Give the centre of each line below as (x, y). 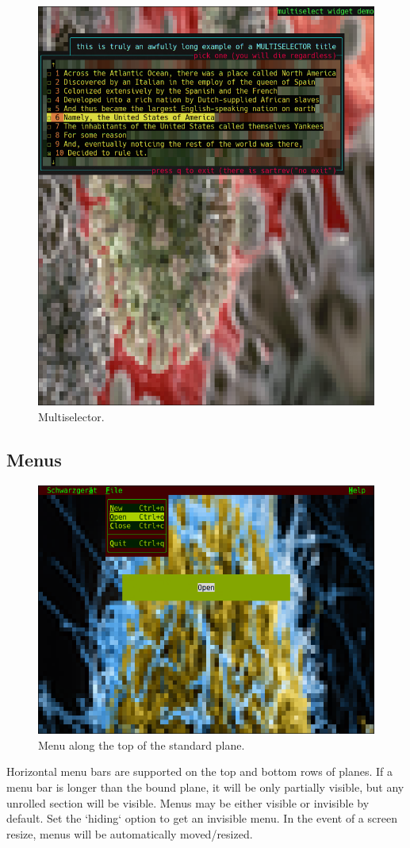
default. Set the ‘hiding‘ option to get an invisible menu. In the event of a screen (202, 818)
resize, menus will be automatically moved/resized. (130, 833)
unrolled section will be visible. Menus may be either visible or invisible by (188, 802)
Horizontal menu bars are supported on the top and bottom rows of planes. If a (200, 771)
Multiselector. (71, 416)
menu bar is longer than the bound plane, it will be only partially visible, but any (205, 787)
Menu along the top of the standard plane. (142, 744)
